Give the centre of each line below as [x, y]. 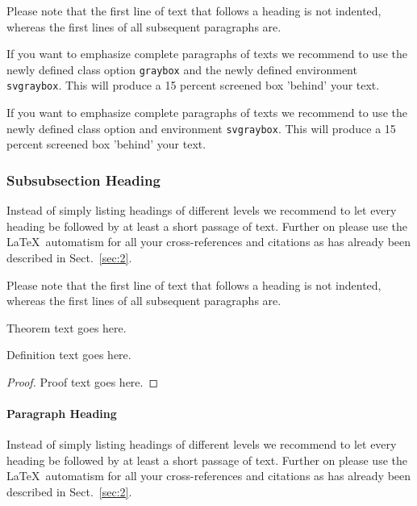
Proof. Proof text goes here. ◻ [83, 381]
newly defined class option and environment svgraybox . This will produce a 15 [201, 128]
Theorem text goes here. [67, 327]
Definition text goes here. [69, 355]
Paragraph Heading [62, 414]
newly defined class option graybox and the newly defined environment [182, 69]
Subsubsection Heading [83, 180]
